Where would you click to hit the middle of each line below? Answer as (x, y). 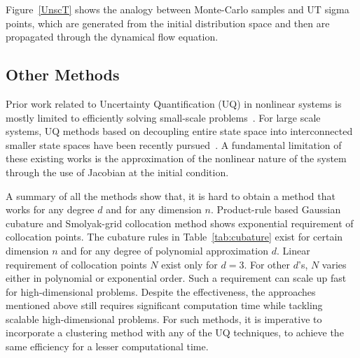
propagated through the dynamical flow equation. (112, 37)
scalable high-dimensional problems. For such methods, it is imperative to (164, 318)
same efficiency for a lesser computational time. (107, 346)
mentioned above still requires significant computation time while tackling (164, 305)
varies (334, 264)
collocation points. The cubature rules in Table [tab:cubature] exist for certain (174, 237)
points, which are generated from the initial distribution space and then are (168, 23)
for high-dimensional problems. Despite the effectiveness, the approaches (161, 291)
